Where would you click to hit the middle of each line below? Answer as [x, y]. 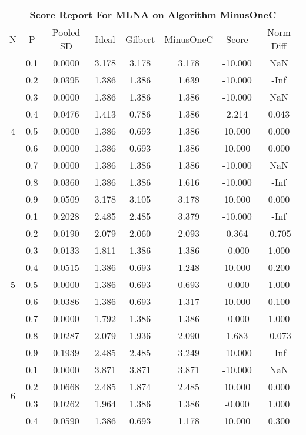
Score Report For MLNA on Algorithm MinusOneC [153, 14]
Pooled [66, 32]
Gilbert [140, 39]
